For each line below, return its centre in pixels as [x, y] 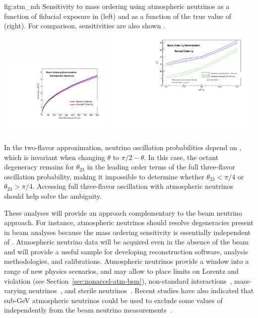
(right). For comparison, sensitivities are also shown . [85, 26]
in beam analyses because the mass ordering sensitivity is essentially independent [128, 232]
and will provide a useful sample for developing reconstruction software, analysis [126, 251]
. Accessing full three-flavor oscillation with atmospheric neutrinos [133, 186]
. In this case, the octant [181, 157]
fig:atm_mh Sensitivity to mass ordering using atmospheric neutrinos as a [117, 6]
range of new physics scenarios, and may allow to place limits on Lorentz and [122, 271]
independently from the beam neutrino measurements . [88, 310]
